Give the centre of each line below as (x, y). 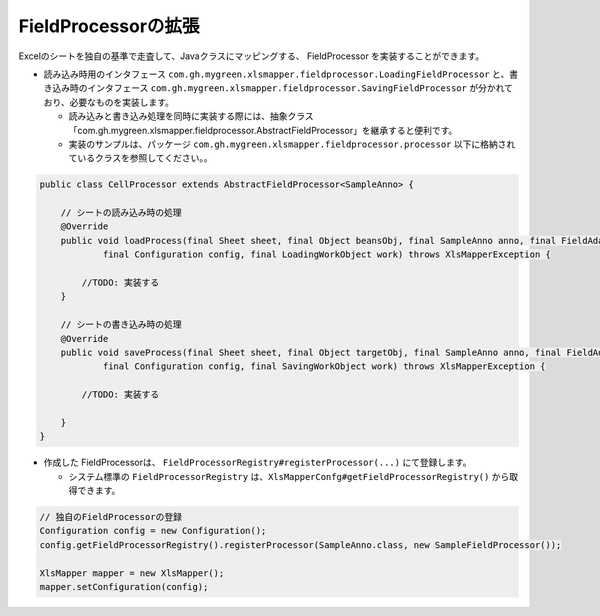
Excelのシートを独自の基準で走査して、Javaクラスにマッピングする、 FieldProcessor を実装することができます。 (251, 56)
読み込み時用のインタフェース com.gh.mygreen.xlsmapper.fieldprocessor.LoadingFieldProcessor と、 (276, 74)
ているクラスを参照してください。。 (140, 158)
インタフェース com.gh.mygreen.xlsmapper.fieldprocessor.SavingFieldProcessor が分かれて (300, 88)
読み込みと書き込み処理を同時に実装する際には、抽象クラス (191, 116)
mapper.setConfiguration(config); (124, 586)
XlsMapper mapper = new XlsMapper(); (132, 573)
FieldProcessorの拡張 (109, 26)
